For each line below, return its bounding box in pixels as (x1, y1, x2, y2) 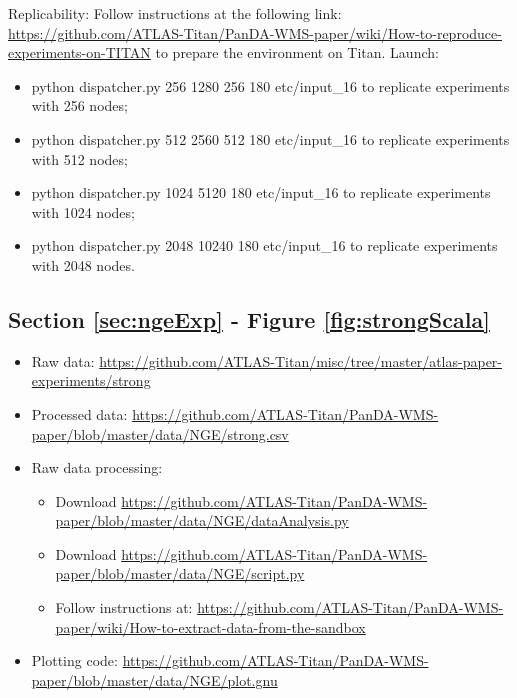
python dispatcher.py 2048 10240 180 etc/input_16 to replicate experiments (31, 235, 498, 256)
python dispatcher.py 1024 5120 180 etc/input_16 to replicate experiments (31, 182, 491, 203)
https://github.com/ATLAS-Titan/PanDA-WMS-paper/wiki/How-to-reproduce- (8, 22, 502, 43)
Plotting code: (31, 650, 118, 671)
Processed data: (31, 403, 128, 424)
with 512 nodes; (31, 148, 128, 169)
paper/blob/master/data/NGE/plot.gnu (31, 669, 278, 690)
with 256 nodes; (31, 95, 128, 116)
